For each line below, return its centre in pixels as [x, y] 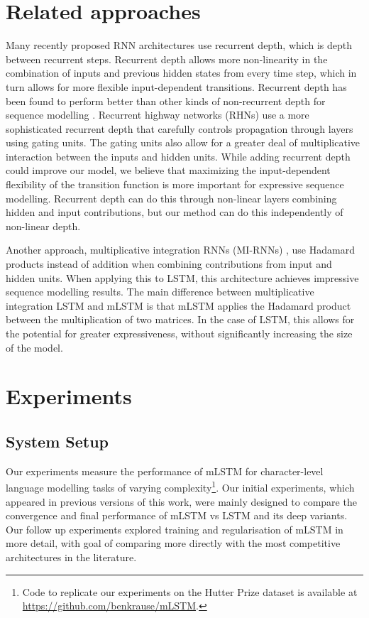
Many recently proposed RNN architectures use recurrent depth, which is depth [179, 45]
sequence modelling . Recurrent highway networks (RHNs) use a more [158, 115]
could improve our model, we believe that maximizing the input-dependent [168, 170]
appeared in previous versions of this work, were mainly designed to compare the [181, 501]
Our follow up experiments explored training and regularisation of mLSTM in [175, 529]
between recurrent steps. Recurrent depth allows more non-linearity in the [167, 59]
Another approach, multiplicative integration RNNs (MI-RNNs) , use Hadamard [180, 250]
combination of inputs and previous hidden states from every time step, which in [181, 73]
